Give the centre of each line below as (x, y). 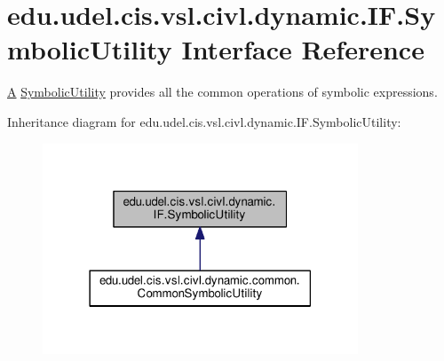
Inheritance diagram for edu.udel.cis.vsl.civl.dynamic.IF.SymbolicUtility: (204, 121)
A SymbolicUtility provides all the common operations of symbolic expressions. (222, 92)
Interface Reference (303, 49)
